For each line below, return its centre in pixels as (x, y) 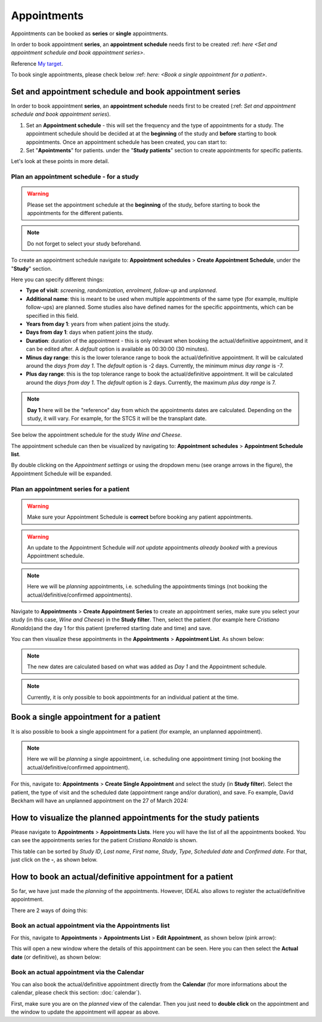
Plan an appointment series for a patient (70, 489)
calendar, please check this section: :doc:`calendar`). (76, 993)
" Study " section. (32, 268)
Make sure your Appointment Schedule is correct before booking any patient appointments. (140, 517)
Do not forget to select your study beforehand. (84, 243)
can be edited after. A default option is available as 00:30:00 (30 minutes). (117, 349)
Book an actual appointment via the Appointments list (90, 926)
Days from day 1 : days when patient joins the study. (89, 332)
